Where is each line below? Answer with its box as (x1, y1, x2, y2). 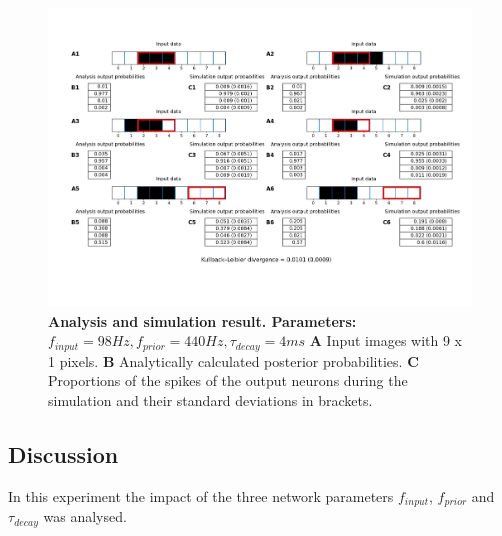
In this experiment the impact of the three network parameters (8, 485, 394, 506)
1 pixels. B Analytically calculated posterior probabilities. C (48, 350, 419, 371)
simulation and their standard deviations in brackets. (48, 390, 373, 411)
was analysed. (43, 506, 127, 527)
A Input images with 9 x (309, 330, 463, 351)
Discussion (8, 439, 119, 470)
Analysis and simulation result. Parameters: (48, 310, 357, 331)
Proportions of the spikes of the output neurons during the (48, 370, 408, 391)
